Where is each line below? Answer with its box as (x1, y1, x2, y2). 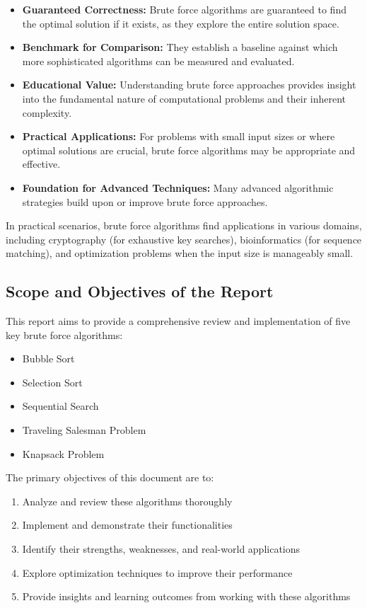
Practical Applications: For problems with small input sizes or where (22, 129, 335, 144)
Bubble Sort (22, 351, 75, 366)
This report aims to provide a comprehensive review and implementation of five (6, 314, 351, 328)
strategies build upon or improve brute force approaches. (22, 194, 268, 209)
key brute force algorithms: (6, 327, 123, 342)
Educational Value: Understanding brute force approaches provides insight (22, 77, 356, 92)
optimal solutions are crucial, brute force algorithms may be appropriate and (22, 142, 356, 157)
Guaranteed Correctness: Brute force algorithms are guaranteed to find (22, 2, 346, 16)
